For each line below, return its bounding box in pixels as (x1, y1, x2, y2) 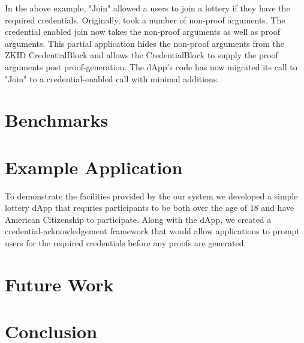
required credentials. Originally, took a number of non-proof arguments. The (5, 13, 285, 26)
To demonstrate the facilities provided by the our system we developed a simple (5, 189, 298, 202)
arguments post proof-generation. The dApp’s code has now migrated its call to (5, 60, 297, 73)
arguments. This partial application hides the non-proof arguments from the (5, 37, 285, 49)
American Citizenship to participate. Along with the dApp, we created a (5, 213, 272, 225)
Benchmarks (5, 108, 109, 132)
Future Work (5, 272, 114, 296)
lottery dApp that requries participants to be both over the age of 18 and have (5, 201, 294, 214)
